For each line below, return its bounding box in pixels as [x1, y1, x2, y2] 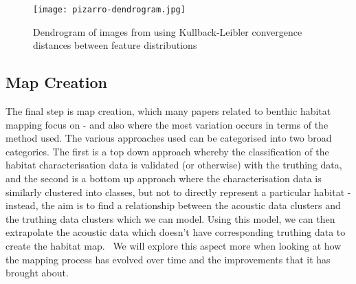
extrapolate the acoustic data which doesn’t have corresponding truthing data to [5, 225, 346, 239]
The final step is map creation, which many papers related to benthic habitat [5, 104, 331, 118]
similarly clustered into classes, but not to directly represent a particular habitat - [5, 184, 351, 199]
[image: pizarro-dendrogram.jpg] [33, 5, 186, 14]
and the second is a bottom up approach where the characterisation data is [5, 171, 322, 186]
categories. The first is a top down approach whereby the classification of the [5, 144, 329, 158]
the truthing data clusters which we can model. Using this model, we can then [5, 211, 335, 226]
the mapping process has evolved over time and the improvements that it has [5, 252, 331, 266]
